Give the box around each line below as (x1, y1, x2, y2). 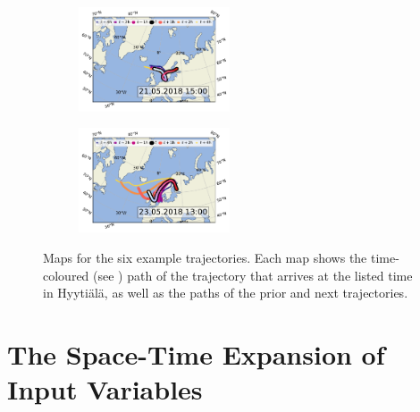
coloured (43, 265, 89, 284)
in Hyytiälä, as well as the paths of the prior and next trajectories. (43, 283, 408, 302)
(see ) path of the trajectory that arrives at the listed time (93, 265, 413, 284)
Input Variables (7, 371, 203, 408)
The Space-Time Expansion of (7, 335, 385, 372)
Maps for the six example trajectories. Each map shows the (43, 248, 367, 266)
